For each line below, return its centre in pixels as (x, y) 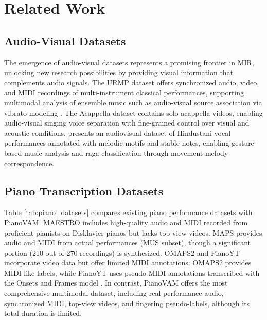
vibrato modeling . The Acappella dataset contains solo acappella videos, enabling (133, 112)
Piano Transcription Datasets (84, 191)
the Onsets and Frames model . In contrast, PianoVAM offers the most (116, 283)
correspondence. (29, 163)
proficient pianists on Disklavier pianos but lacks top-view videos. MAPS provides (133, 232)
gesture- (244, 143)
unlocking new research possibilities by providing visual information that (119, 72)
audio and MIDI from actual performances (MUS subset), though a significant (127, 243)
